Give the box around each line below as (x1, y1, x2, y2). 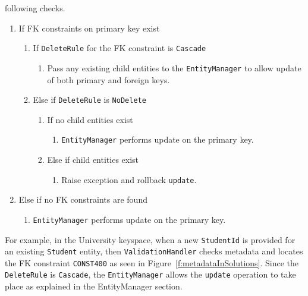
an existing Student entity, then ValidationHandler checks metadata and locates (5, 245, 303, 257)
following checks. (5, 2, 65, 14)
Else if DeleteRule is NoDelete (33, 93, 146, 106)
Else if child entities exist (47, 153, 139, 165)
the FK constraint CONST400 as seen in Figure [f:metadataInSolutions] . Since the (5, 256, 299, 269)
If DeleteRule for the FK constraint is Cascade (33, 42, 206, 54)
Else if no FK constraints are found (18, 193, 147, 206)
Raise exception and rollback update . (61, 173, 197, 185)
